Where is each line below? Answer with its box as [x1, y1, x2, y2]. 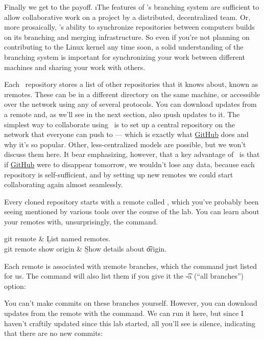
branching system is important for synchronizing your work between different [4, 51, 245, 62]
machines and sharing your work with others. [4, 61, 146, 72]
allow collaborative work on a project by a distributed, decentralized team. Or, [4, 11, 251, 22]
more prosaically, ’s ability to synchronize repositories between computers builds [4, 21, 255, 32]
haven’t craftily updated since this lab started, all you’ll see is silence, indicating [4, 318, 256, 328]
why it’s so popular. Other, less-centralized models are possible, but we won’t [4, 139, 246, 149]
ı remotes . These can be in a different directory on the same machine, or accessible [4, 88, 260, 99]
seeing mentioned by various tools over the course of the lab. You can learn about [4, 206, 259, 217]
